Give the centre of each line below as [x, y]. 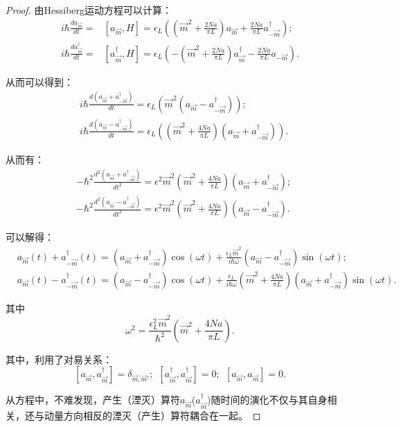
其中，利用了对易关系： [59, 359]
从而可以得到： [39, 81]
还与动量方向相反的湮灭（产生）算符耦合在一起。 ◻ [143, 416]
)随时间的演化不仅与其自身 [267, 400]
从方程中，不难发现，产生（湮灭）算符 [93, 400]
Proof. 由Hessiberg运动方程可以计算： [89, 10]
